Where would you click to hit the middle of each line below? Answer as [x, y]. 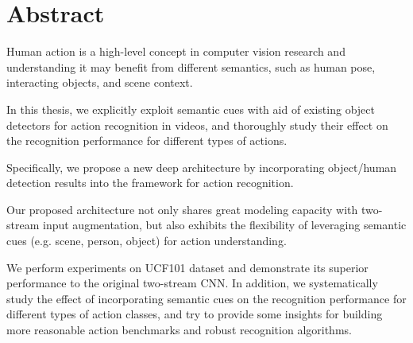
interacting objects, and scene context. [100, 82]
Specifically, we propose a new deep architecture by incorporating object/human [202, 167]
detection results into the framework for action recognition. [150, 183]
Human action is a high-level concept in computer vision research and [176, 51]
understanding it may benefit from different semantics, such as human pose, [191, 66]
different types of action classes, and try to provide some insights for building [195, 314]
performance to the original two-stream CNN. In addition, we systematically [192, 283]
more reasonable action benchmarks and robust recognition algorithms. [179, 330]
